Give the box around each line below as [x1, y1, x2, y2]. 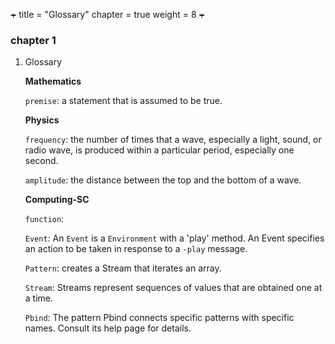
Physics [24, 114, 60, 126]
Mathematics [24, 75, 82, 88]
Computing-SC [24, 194, 90, 206]
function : [24, 213, 65, 225]
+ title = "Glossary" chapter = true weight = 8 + [10, 9, 205, 20]
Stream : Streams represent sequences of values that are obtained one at [24, 282, 323, 294]
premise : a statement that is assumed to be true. [24, 95, 223, 107]
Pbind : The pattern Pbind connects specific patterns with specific [24, 312, 295, 324]
